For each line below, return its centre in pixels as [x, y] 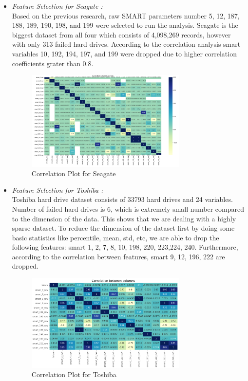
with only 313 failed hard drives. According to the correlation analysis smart [126, 44]
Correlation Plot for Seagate [74, 173]
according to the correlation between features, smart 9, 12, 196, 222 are [118, 256]
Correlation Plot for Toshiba [74, 374]
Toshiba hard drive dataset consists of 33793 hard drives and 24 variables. [122, 199]
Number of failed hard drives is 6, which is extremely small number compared [128, 209]
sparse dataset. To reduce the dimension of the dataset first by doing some [123, 228]
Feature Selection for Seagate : [57, 6]
